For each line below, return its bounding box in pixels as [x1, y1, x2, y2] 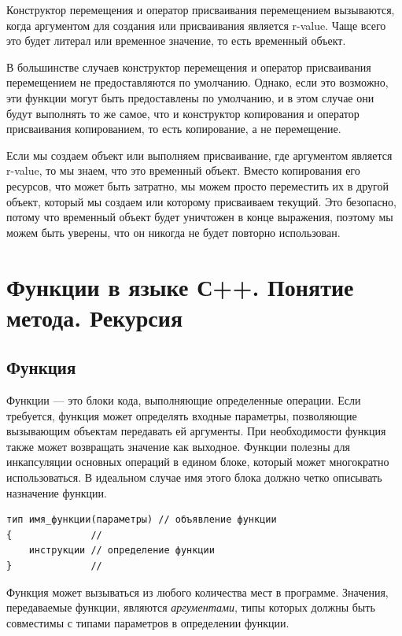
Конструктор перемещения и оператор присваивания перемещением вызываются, [6, 2, 395, 17]
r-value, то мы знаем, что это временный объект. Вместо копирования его [6, 162, 360, 179]
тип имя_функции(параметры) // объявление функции [6, 514, 277, 526]
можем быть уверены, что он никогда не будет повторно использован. [6, 224, 341, 240]
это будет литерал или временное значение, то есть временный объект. [6, 32, 346, 49]
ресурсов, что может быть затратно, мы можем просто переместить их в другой [6, 177, 389, 194]
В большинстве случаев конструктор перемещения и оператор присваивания [6, 58, 371, 75]
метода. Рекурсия [6, 301, 183, 333]
